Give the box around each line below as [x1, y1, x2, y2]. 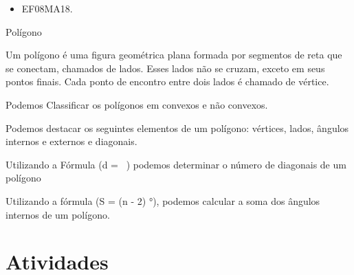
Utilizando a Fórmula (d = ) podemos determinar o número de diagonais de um [5, 157, 346, 171]
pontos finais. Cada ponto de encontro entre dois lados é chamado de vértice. [5, 74, 329, 89]
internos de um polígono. [5, 207, 110, 221]
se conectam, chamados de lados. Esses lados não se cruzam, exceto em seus [5, 60, 325, 75]
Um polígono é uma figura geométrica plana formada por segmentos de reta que [5, 47, 342, 62]
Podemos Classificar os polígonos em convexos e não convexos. [5, 97, 268, 111]
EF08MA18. [21, 1, 73, 15]
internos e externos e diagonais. [5, 134, 137, 148]
